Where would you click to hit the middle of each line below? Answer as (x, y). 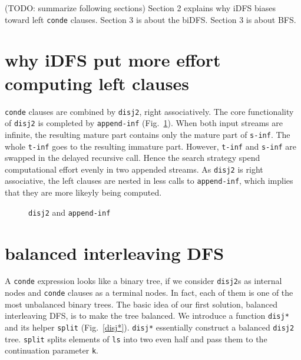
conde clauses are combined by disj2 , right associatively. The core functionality (149, 111)
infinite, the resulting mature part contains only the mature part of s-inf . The (148, 134)
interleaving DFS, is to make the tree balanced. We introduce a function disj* (147, 316)
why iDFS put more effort (113, 60)
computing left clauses (97, 83)
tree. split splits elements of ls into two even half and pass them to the (136, 338)
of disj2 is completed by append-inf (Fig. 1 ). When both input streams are (144, 123)
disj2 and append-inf (70, 212)
